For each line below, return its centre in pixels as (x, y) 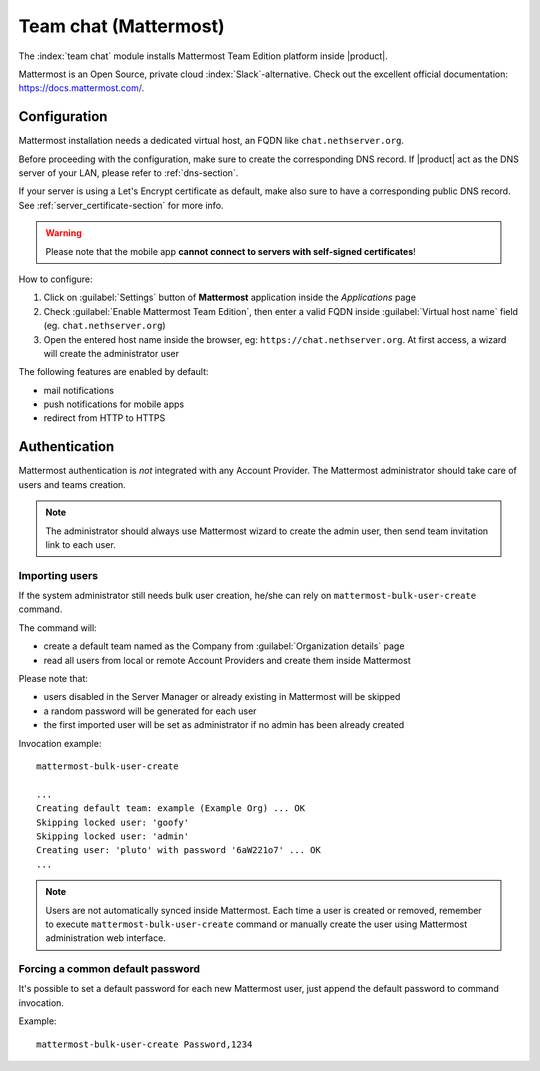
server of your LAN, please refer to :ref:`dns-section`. (128, 173)
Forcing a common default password (109, 969)
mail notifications (79, 390)
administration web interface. (106, 938)
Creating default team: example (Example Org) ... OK (170, 808)
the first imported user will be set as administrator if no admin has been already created (224, 725)
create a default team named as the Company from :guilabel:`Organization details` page (224, 646)
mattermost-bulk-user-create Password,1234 (144, 1044)
